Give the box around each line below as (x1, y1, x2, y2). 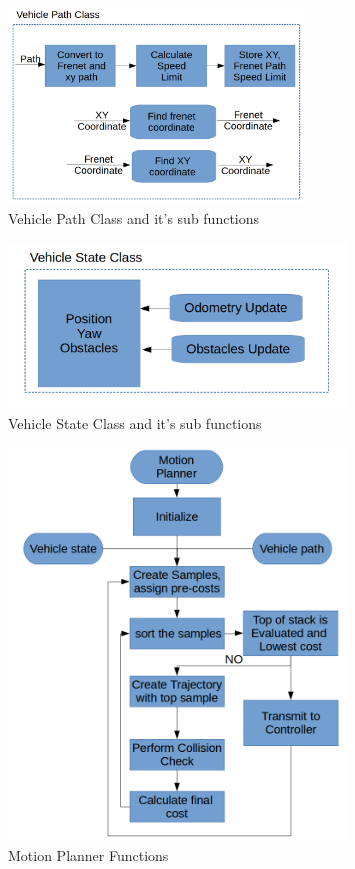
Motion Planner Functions (8, 844, 169, 865)
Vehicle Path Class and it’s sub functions (8, 208, 260, 229)
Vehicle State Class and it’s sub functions (8, 412, 262, 433)
